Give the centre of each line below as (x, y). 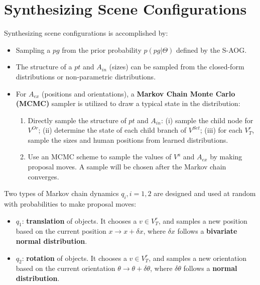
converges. (43, 176)
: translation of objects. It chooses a (79, 220)
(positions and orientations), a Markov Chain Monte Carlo (139, 93)
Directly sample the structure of (77, 120)
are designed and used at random (205, 193)
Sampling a (33, 50)
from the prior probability (102, 50)
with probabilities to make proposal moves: (70, 204)
